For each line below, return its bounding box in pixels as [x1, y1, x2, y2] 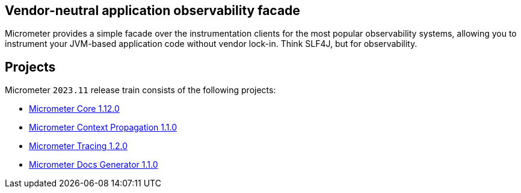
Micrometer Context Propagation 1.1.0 [29, 122, 177, 133]
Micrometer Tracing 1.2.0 [29, 141, 128, 152]
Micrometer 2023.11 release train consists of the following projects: [5, 85, 276, 96]
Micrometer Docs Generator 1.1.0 [29, 159, 158, 170]
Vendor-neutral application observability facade [5, 3, 300, 18]
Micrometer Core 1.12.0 [29, 103, 120, 114]
